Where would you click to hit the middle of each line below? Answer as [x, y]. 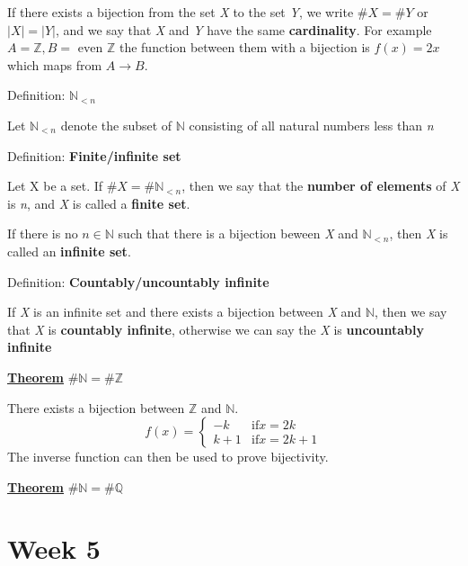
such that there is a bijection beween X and [238, 234]
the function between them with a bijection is [244, 47]
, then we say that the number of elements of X [321, 186]
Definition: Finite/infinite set [94, 155]
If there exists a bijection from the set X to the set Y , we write [181, 12]
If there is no [43, 234]
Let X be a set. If [55, 186]
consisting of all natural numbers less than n [311, 125]
